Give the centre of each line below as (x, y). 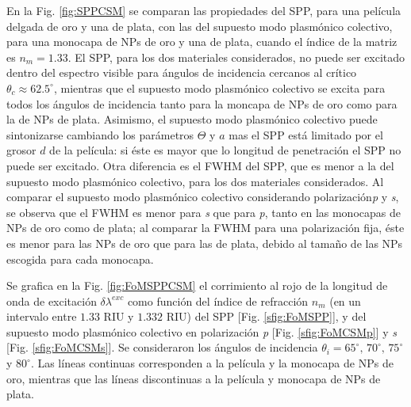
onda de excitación (52, 300)
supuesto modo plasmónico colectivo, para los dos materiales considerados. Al (195, 181)
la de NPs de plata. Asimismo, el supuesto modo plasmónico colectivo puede (192, 119)
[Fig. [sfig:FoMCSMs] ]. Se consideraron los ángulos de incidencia (162, 347)
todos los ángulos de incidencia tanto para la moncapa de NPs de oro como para (202, 103)
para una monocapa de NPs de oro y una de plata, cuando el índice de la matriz (202, 42)
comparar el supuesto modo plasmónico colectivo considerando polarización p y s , (203, 197)
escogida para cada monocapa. (80, 259)
